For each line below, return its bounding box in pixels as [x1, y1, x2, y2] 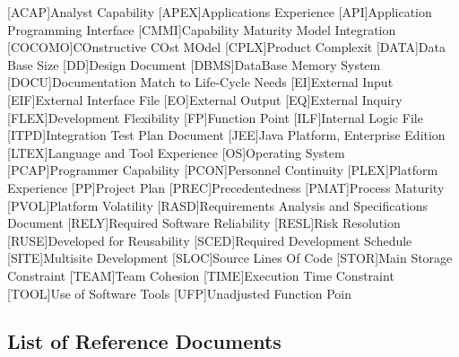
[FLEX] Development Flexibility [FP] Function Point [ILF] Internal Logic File [7, 108, 423, 126]
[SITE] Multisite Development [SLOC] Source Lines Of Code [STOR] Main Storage [7, 248, 453, 267]
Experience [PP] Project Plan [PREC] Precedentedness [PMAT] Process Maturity [7, 178, 445, 196]
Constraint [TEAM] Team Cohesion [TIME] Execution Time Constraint [7, 266, 394, 284]
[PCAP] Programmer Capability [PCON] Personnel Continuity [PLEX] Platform [7, 161, 438, 179]
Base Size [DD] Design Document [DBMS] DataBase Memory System [7, 55, 381, 74]
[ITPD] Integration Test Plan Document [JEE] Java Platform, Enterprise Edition [7, 126, 446, 144]
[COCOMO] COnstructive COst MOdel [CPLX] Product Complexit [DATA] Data [7, 38, 446, 57]
